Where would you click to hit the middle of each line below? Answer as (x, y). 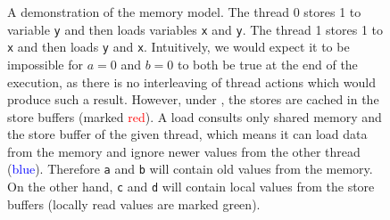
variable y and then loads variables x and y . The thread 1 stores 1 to (195, 29)
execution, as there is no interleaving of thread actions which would (191, 81)
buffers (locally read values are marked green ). (134, 204)
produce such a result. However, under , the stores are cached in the (193, 99)
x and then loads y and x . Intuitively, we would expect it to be (178, 47)
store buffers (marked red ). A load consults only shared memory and (195, 116)
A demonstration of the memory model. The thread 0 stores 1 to (184, 12)
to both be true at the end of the (267, 64)
